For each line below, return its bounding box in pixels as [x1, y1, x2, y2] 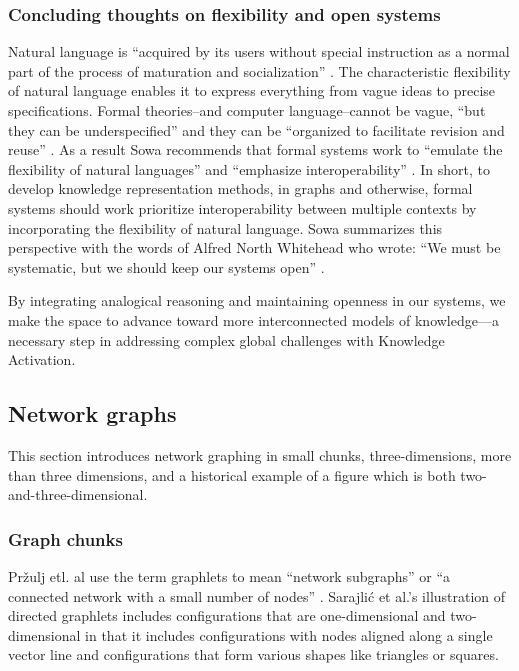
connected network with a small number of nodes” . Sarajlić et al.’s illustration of [8, 585, 506, 606]
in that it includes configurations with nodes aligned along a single [85, 624, 493, 645]
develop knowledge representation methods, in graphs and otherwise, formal [8, 178, 473, 199]
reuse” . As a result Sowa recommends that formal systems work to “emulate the [8, 139, 503, 160]
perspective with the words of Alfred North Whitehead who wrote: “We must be [8, 237, 501, 258]
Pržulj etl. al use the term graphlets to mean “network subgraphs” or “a [8, 565, 451, 586]
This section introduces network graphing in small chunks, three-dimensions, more [8, 444, 512, 465]
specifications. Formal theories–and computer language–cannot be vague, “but [8, 100, 486, 120]
